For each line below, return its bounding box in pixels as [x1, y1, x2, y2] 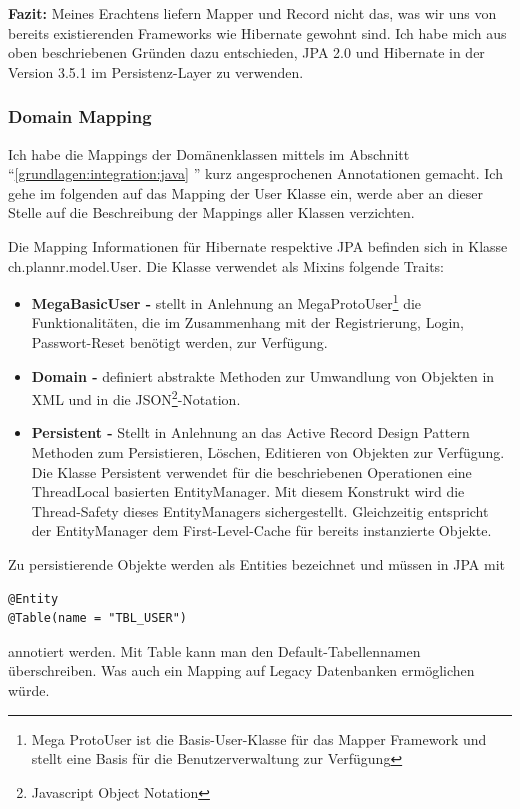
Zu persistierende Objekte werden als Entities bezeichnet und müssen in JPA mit [8, 554, 505, 574]
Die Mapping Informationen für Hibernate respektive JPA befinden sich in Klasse [8, 235, 508, 256]
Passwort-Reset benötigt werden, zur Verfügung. [31, 332, 328, 352]
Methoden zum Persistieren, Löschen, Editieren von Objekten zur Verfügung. [31, 442, 505, 463]
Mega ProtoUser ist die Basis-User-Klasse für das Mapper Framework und [31, 728, 487, 749]
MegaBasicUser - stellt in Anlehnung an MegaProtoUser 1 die [31, 290, 422, 313]
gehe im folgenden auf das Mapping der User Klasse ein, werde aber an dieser [8, 182, 484, 203]
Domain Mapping [8, 104, 152, 129]
